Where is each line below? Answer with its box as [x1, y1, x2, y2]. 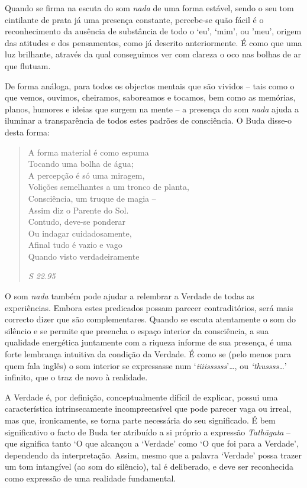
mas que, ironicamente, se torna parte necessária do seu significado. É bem [5, 414, 276, 426]
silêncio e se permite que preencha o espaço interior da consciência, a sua [5, 324, 269, 337]
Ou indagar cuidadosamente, [28, 227, 132, 239]
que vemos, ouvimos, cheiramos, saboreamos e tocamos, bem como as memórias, [5, 91, 296, 104]
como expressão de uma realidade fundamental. [5, 471, 176, 484]
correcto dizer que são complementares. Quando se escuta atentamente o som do [5, 313, 296, 325]
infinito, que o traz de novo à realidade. [5, 371, 148, 383]
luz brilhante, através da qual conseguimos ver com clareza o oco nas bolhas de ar [5, 48, 302, 60]
